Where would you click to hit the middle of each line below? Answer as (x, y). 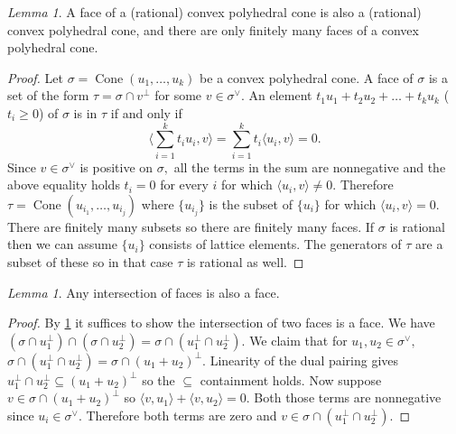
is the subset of (251, 203)
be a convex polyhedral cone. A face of (307, 77)
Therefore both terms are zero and (181, 416)
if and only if (146, 112)
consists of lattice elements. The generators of (275, 244)
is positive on (116, 166)
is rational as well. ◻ (245, 262)
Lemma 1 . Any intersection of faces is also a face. (144, 292)
